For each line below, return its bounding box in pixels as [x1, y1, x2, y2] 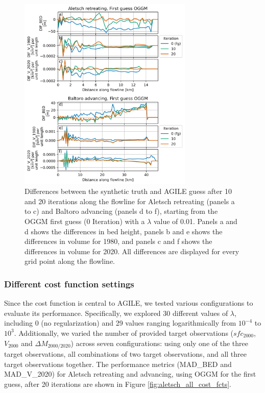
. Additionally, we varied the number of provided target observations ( [14, 327, 234, 338]
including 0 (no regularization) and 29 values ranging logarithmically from [4, 317, 236, 328]
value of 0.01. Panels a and [153, 215, 237, 226]
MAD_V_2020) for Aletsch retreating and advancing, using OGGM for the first [4, 369, 256, 379]
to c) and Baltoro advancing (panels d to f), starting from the [25, 206, 218, 216]
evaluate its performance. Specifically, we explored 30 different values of [4, 307, 228, 318]
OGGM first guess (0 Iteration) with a [25, 215, 145, 226]
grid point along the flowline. [25, 256, 115, 266]
